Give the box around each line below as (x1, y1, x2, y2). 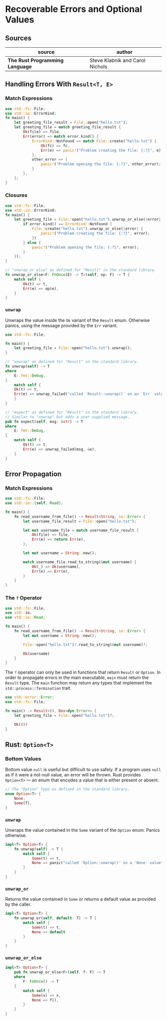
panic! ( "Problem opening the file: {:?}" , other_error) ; (40, 162, 162, 167)
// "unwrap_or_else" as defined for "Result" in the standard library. (5, 267, 157, 273)
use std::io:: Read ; (5, 615, 46, 620)
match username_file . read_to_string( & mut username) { (23, 559, 137, 565)
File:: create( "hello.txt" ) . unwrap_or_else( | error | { (31, 226, 143, 232)
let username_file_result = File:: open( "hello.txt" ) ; (23, 518, 137, 524)
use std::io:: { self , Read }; (5, 501, 64, 506)
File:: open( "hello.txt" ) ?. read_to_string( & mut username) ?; (23, 642, 148, 647)
